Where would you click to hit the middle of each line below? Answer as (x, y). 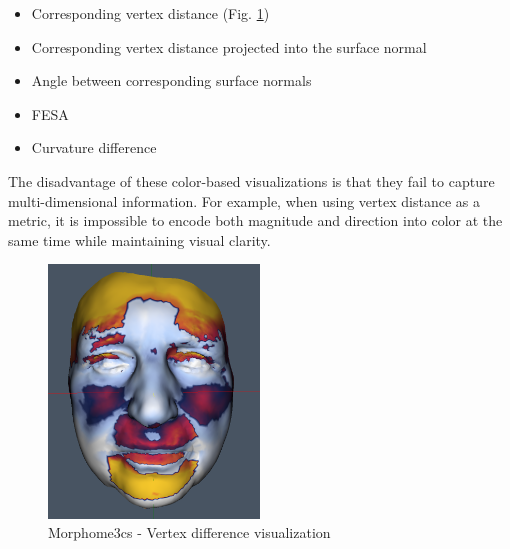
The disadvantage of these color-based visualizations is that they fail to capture (251, 180)
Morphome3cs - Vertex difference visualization (189, 532)
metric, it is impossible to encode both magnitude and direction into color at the (255, 220)
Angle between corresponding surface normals (171, 80)
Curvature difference (94, 147)
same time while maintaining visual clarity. (139, 239)
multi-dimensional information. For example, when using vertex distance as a (244, 200)
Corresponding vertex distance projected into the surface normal (229, 46)
